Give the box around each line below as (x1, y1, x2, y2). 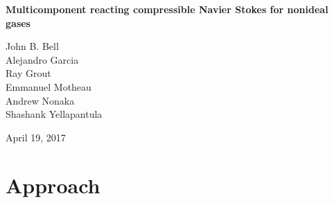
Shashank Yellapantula (6, 107, 103, 121)
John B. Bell (6, 39, 59, 53)
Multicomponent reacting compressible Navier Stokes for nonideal (6, 2, 328, 16)
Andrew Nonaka (6, 93, 75, 107)
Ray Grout (6, 66, 51, 80)
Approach (6, 170, 100, 199)
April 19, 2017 (6, 130, 66, 144)
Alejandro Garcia (6, 52, 79, 67)
